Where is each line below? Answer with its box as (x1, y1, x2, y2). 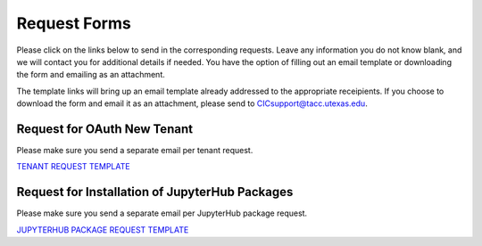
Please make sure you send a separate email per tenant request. (16, 145, 253, 156)
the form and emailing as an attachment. (16, 70, 165, 80)
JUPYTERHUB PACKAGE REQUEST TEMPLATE (16, 224, 189, 235)
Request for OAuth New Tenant (16, 121, 194, 136)
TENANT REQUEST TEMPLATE (16, 161, 130, 172)
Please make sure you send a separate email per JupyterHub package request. (16, 208, 308, 218)
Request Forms (16, 13, 131, 33)
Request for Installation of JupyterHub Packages (16, 184, 294, 200)
